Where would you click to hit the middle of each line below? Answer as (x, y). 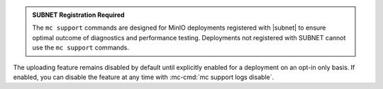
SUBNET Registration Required (78, 15)
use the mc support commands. (81, 48)
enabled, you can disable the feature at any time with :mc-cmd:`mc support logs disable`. (144, 77)
